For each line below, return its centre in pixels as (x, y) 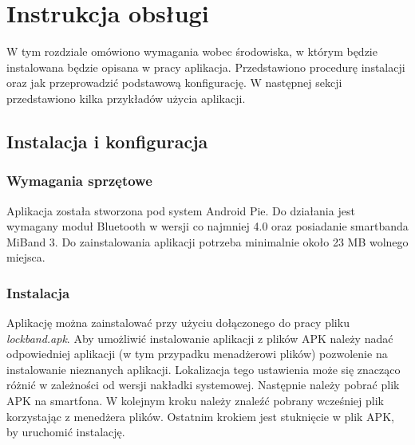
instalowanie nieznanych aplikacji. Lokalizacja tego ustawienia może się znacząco (204, 369)
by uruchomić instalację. (66, 432)
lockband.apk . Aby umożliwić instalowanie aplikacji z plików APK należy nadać (200, 338)
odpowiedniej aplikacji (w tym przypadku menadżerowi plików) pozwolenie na (197, 354)
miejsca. (26, 257)
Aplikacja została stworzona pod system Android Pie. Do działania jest (181, 210)
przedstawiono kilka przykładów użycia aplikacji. (126, 98)
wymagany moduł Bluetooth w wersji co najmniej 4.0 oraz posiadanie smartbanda (207, 226)
